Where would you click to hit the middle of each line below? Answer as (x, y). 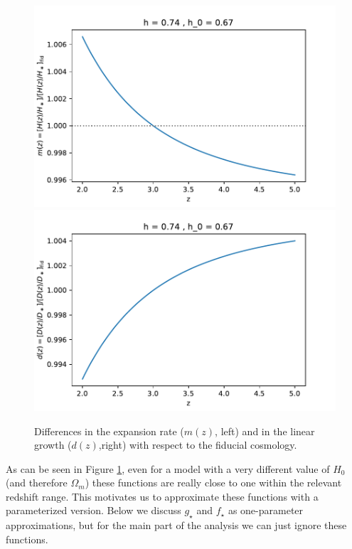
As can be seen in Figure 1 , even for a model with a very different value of (168, 468)
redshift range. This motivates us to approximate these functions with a (162, 496)
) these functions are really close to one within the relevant (213, 483)
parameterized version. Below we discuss (94, 510)
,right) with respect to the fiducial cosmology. (198, 445)
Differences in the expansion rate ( (109, 431)
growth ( (53, 445)
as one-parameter (266, 510)
